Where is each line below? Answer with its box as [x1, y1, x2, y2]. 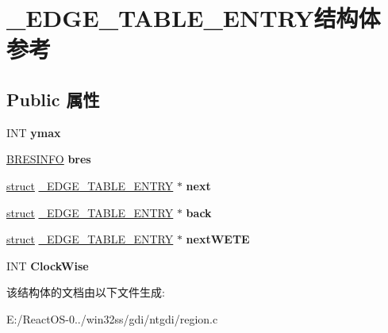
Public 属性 [6, 86, 100, 111]
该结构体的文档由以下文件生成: [6, 284, 165, 300]
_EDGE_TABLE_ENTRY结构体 [6, 2, 381, 34]
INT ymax [6, 124, 61, 140]
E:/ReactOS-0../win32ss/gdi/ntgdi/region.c [6, 310, 218, 327]
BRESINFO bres [6, 151, 91, 167]
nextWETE [186, 231, 250, 247]
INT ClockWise [6, 257, 89, 274]
